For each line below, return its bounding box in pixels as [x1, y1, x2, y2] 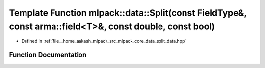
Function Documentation [9, 51, 87, 59]
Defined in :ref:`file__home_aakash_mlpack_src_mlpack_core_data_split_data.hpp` [21, 38, 186, 44]
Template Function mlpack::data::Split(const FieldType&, [9, 7, 247, 18]
